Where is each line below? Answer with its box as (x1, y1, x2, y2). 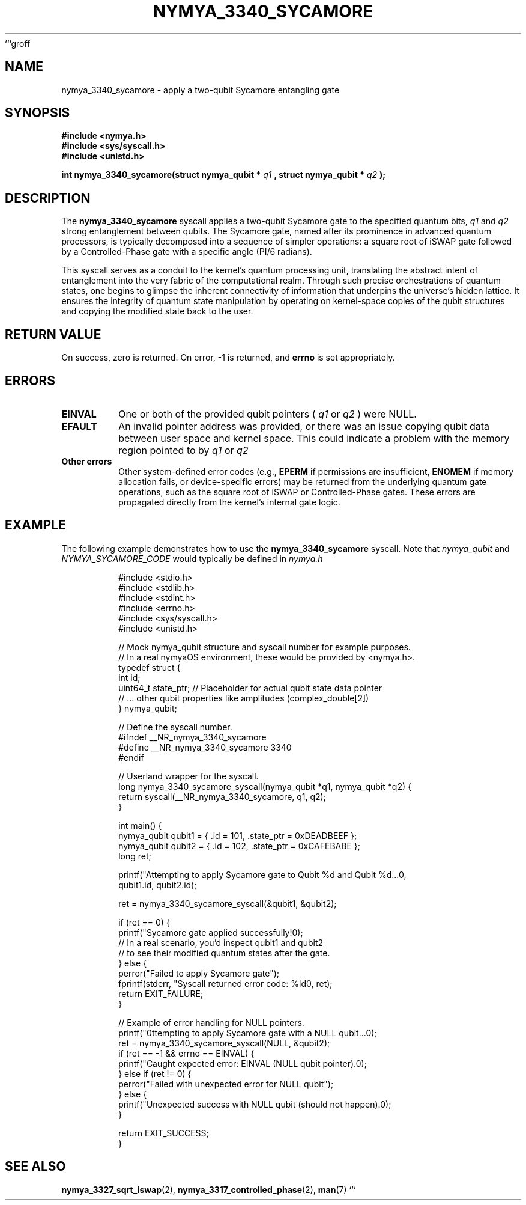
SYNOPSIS (5, 105, 70, 121)
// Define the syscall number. (118, 721, 232, 732)
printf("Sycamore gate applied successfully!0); (118, 927, 303, 938)
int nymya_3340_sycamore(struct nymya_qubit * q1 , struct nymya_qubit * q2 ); (61, 169, 386, 180)
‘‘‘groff (5, 38, 31, 49)
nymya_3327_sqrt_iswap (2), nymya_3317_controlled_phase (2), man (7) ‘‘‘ (61, 1184, 356, 1195)
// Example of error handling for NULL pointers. (118, 1017, 304, 1028)
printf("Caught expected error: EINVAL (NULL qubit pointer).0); (118, 1058, 367, 1069)
